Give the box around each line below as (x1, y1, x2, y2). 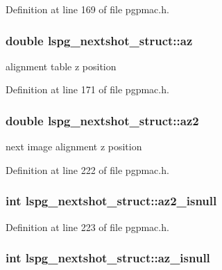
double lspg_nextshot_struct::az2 (6, 111, 199, 129)
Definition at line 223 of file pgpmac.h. (6, 219, 169, 234)
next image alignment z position (6, 139, 142, 154)
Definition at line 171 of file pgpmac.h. (6, 82, 169, 97)
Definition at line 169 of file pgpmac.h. (6, 2, 169, 16)
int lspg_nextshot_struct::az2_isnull (6, 192, 217, 209)
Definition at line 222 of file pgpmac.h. (6, 162, 169, 177)
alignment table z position (6, 58, 117, 73)
